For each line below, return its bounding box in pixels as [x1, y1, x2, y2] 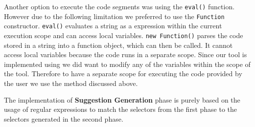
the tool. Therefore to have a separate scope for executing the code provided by [4, 68, 242, 79]
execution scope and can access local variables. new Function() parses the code [4, 30, 243, 40]
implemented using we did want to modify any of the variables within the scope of [4, 59, 251, 69]
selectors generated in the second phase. [4, 113, 123, 124]
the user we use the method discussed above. [4, 78, 138, 88]
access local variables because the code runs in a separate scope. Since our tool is [4, 49, 247, 60]
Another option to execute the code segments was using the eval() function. [4, 1, 235, 11]
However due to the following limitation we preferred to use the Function [4, 11, 225, 21]
